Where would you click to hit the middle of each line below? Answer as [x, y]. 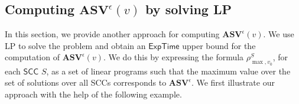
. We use [279, 34]
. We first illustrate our [233, 82]
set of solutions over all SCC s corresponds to [86, 82]
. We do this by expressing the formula [173, 57]
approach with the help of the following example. [93, 94]
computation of [32, 57]
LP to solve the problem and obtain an [75, 45]
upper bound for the [219, 45]
